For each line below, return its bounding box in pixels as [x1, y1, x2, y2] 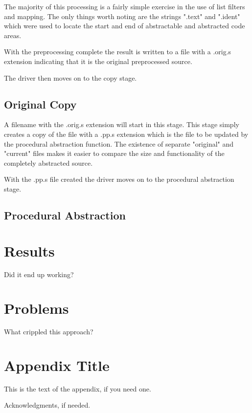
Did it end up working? [4, 269, 74, 280]
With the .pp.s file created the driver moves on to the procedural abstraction [4, 174, 234, 184]
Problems [4, 298, 69, 318]
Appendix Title [4, 355, 110, 375]
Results [4, 241, 55, 261]
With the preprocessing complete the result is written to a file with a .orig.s [4, 46, 231, 57]
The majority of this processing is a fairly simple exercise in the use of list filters [4, 1, 245, 11]
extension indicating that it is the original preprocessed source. [4, 56, 192, 66]
